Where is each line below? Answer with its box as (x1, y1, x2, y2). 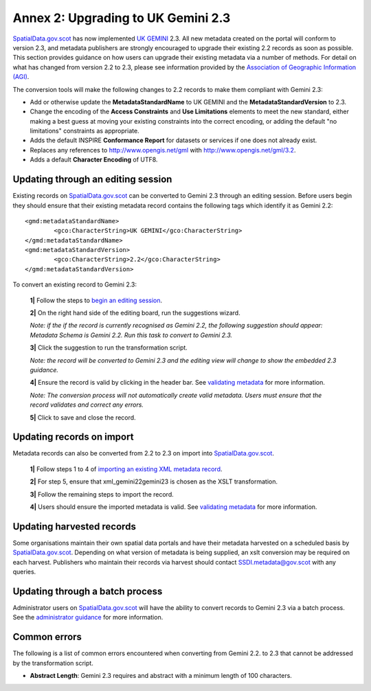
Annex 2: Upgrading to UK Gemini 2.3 (12, 10, 231, 25)
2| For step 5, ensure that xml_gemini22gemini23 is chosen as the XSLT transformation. (30, 477, 278, 486)
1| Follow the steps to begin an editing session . (30, 296, 163, 304)
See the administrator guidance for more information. (12, 613, 164, 622)
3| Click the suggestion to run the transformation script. (30, 343, 188, 352)
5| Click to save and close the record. (30, 413, 137, 422)
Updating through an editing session (12, 174, 172, 185)
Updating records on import (12, 431, 134, 443)
